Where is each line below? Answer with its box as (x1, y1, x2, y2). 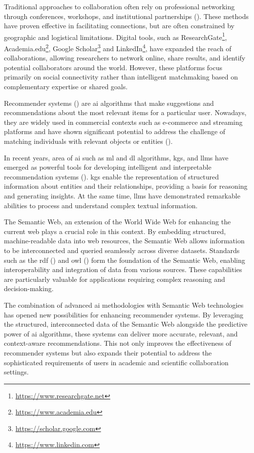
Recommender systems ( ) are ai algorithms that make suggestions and (4, 98, 214, 108)
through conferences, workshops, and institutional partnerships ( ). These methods (4, 11, 249, 21)
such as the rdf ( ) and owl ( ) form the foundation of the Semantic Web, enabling (4, 255, 245, 265)
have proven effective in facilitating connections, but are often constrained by (4, 20, 234, 31)
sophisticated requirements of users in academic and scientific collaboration (4, 357, 229, 367)
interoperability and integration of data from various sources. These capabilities (4, 264, 242, 275)
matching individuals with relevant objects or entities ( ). (4, 136, 173, 146)
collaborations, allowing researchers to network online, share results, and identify (4, 53, 246, 63)
